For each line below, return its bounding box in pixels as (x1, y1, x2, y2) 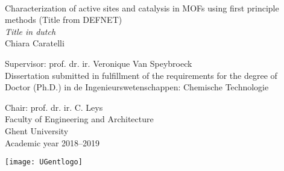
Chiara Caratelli (5, 37, 65, 49)
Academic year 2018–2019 (5, 136, 100, 149)
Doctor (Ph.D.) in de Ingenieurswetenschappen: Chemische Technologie (5, 81, 269, 93)
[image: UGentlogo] (5, 158, 83, 167)
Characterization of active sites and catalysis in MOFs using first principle (5, 1, 279, 14)
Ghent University (5, 124, 69, 137)
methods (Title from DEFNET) (5, 13, 122, 26)
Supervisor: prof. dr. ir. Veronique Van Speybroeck (5, 57, 192, 69)
